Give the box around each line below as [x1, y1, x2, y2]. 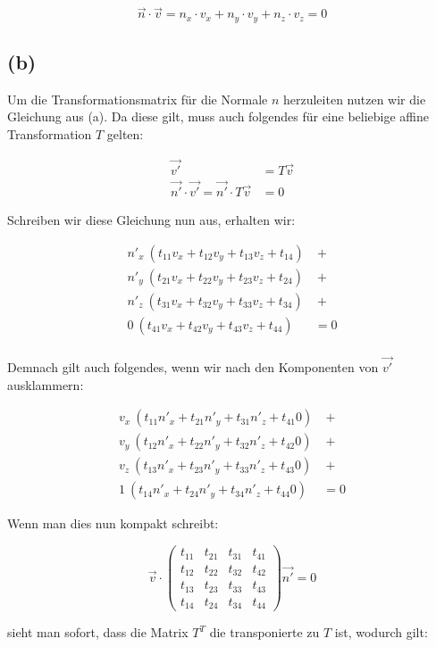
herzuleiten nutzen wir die [282, 89, 426, 108]
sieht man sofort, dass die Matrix [7, 623, 189, 642]
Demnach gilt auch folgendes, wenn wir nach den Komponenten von [7, 358, 379, 377]
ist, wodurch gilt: [334, 623, 428, 642]
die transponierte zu [209, 623, 320, 642]
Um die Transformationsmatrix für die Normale [7, 89, 268, 108]
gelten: [106, 125, 144, 144]
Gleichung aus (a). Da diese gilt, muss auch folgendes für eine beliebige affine [7, 107, 430, 126]
